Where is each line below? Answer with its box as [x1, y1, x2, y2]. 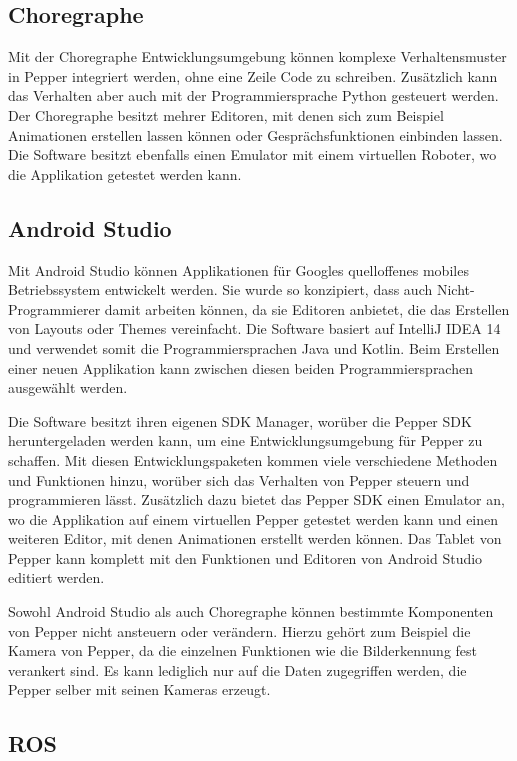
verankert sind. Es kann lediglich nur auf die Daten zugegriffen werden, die [8, 659, 467, 680]
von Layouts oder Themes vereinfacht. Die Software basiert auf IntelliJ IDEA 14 [8, 318, 501, 339]
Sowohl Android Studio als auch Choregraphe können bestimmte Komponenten [8, 601, 494, 622]
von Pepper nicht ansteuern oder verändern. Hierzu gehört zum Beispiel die [8, 620, 471, 641]
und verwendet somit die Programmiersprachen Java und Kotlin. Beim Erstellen [8, 337, 500, 358]
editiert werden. [8, 567, 105, 588]
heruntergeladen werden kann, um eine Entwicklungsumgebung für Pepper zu [8, 430, 483, 451]
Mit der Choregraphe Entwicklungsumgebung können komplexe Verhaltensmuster [8, 46, 507, 67]
